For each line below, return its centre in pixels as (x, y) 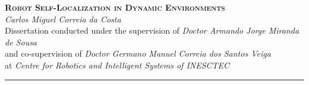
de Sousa (21, 42)
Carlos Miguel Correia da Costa (63, 19)
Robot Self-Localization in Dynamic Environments (115, 7)
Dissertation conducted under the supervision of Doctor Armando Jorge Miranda (152, 30)
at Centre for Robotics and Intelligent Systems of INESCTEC (117, 65)
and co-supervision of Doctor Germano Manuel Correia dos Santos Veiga (138, 53)
